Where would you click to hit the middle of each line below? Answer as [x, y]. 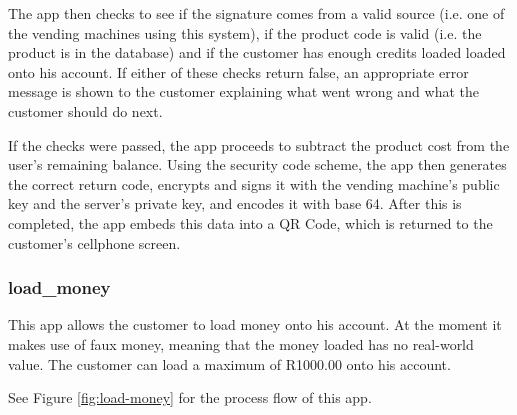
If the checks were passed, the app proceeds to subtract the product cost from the [259, 144]
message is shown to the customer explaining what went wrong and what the [243, 91]
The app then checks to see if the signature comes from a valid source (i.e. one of [256, 13]
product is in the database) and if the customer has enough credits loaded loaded [257, 52]
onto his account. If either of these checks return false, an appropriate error [238, 71]
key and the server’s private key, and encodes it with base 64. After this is [235, 203]
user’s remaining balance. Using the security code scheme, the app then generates [257, 164]
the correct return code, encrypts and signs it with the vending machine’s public [254, 183]
